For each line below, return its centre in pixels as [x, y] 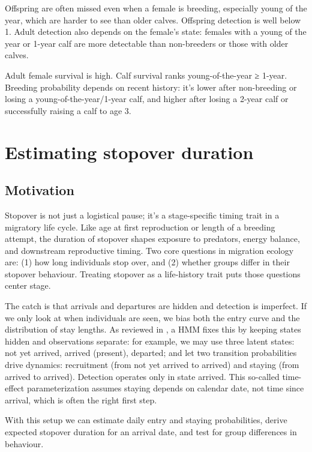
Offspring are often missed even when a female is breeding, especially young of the [156, 8]
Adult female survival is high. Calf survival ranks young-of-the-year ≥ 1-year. [146, 75]
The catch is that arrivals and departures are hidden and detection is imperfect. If [156, 306]
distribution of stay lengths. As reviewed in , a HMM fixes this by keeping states [153, 329]
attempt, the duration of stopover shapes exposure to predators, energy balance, [152, 239]
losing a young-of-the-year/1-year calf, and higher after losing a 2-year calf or [147, 99]
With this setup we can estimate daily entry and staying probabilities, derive [146, 420]
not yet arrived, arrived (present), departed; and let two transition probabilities [151, 353]
